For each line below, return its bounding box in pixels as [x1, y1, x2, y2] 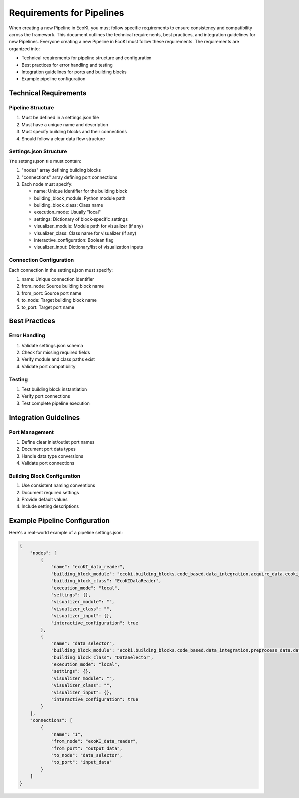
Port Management [9, 429, 54, 436]
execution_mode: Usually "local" [34, 209, 101, 215]
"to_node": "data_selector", [51, 753, 123, 758]
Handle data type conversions [21, 453, 84, 459]
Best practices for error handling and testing [21, 62, 113, 68]
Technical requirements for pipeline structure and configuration [21, 55, 152, 61]
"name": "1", [51, 731, 83, 737]
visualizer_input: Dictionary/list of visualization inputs [34, 244, 143, 250]
